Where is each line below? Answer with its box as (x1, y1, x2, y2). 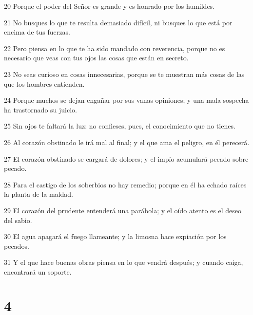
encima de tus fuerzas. (4, 27, 70, 37)
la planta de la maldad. (4, 189, 73, 199)
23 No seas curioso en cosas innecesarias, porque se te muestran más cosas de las (4, 69, 245, 79)
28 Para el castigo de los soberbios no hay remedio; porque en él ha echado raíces (4, 179, 247, 189)
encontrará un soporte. (4, 266, 72, 277)
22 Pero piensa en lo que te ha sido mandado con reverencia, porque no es (4, 43, 225, 53)
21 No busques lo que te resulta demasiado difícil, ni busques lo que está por (4, 17, 233, 27)
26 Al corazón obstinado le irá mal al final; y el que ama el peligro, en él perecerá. (4, 137, 250, 147)
